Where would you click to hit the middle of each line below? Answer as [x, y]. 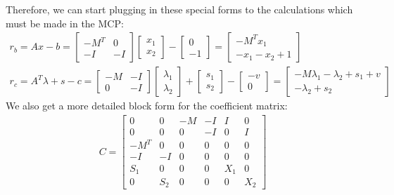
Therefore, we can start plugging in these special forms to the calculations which [179, 9]
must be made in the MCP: [65, 23]
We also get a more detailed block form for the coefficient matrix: [147, 106]
